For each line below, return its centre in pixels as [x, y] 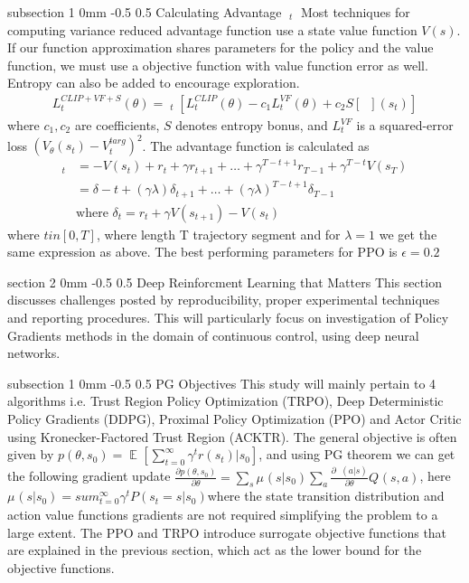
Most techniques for [355, 12]
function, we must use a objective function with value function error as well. [218, 65]
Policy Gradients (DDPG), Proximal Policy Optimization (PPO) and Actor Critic [234, 419]
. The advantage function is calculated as [256, 145]
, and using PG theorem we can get [357, 454]
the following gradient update [89, 476]
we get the [408, 234]
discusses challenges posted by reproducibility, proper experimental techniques [224, 300]
